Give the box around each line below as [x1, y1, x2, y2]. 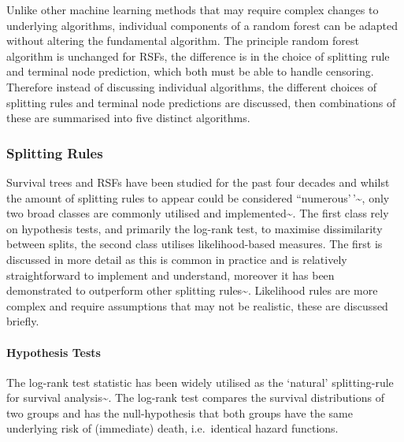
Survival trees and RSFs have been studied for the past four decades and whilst [6, 173, 390, 190]
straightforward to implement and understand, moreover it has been [6, 266, 335, 283]
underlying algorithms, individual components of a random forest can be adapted [6, 17, 398, 33]
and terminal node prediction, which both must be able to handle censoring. [6, 63, 374, 80]
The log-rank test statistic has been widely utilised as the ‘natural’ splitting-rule [6, 373, 394, 390]
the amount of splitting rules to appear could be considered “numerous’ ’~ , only [6, 189, 390, 206]
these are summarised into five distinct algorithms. [6, 110, 250, 126]
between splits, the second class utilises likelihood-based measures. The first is [6, 236, 383, 252]
